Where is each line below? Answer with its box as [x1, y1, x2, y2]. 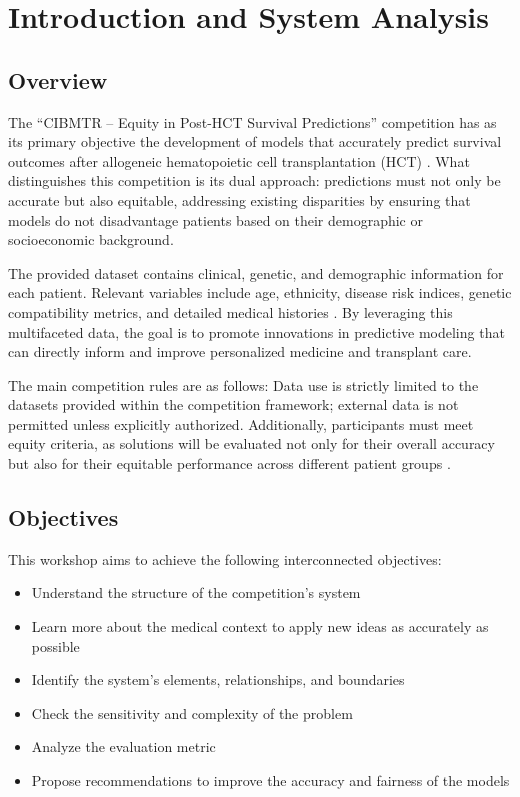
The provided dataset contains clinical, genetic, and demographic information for [8, 262, 504, 283]
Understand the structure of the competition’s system [31, 582, 361, 603]
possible [31, 635, 80, 656]
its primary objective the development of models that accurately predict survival [8, 131, 502, 152]
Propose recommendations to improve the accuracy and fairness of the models [31, 770, 510, 791]
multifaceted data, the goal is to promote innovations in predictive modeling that [8, 321, 505, 342]
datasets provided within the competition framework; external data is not [8, 394, 459, 415]
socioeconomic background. [8, 229, 174, 250]
